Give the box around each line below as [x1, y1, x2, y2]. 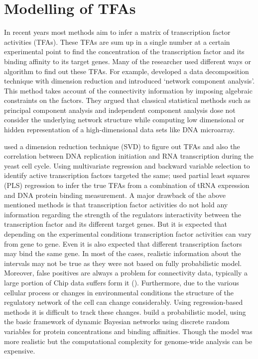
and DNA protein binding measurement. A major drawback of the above [4, 189, 226, 200]
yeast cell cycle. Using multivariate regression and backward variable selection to [4, 160, 250, 171]
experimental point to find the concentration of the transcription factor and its [4, 46, 245, 57]
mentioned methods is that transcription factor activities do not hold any [4, 199, 228, 210]
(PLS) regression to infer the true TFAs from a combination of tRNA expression [4, 180, 250, 190]
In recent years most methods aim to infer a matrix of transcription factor [4, 27, 231, 37]
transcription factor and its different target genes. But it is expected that [4, 219, 227, 229]
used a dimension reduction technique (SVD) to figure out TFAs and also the [4, 141, 240, 151]
